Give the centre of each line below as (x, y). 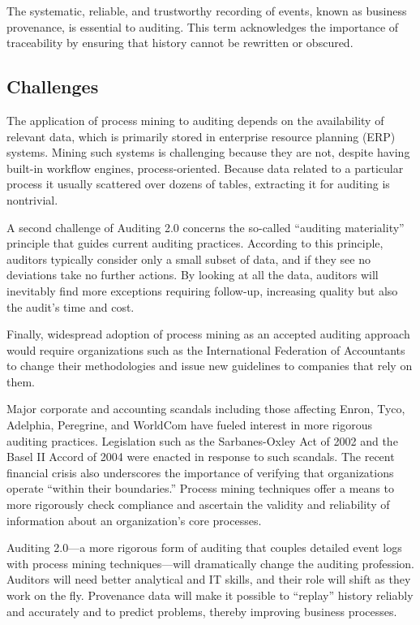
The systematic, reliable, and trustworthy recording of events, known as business (207, 11)
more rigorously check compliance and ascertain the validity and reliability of (198, 504)
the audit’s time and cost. (71, 306)
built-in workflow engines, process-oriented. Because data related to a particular (205, 168)
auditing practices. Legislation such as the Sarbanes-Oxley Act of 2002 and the (202, 440)
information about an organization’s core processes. (134, 520)
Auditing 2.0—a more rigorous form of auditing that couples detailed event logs (204, 547)
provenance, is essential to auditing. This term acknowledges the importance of (203, 26)
